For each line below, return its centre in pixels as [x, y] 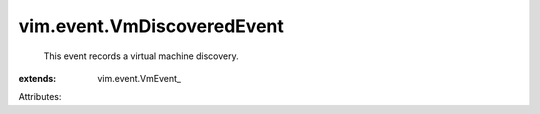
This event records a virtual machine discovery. [141, 56]
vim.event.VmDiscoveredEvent [151, 26]
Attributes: [40, 97]
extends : [37, 78]
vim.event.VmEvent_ [139, 78]
